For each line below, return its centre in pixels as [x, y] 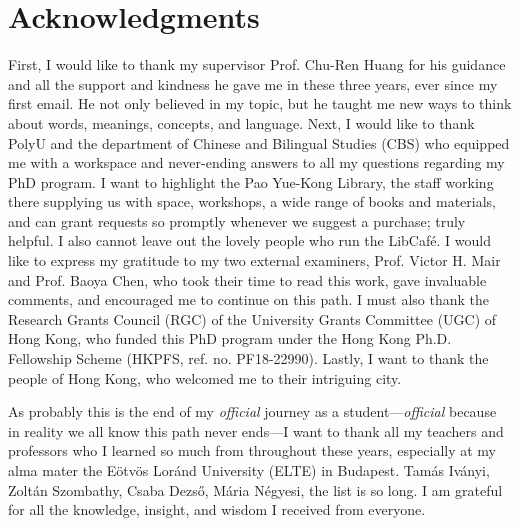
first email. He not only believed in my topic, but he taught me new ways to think [260, 103]
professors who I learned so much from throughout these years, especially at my [252, 450]
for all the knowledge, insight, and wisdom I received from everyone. [217, 509]
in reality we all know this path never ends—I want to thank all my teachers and [256, 430]
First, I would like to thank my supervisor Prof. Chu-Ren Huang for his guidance [257, 64]
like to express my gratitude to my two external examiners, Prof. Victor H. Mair [254, 260]
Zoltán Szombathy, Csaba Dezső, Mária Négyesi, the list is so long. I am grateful [255, 489]
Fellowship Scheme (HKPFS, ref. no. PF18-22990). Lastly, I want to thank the [248, 358]
